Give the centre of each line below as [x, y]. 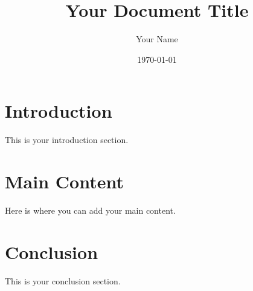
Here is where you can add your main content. [90, 210]
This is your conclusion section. [63, 280]
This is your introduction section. [67, 140]
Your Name [157, 39]
